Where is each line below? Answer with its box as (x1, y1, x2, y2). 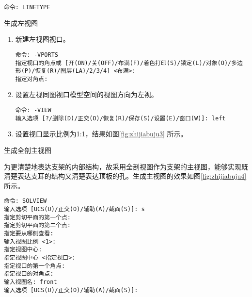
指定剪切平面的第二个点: (4, 222, 71, 229)
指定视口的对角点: (4, 270, 54, 278)
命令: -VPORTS (15, 51, 59, 58)
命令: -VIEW (15, 107, 51, 114)
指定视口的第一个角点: (4, 262, 65, 269)
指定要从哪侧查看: (4, 230, 54, 237)
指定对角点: (15, 75, 48, 82)
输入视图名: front (4, 278, 57, 285)
